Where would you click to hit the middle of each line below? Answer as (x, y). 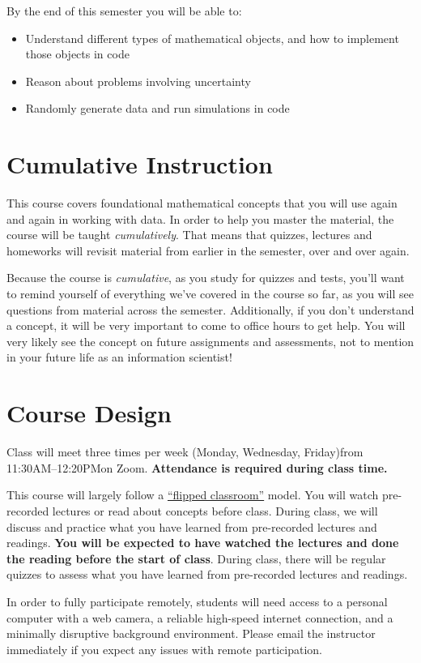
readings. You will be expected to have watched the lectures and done (203, 543)
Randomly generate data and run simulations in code (157, 108)
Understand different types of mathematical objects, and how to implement (212, 38)
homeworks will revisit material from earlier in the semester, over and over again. (208, 250)
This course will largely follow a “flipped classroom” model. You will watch (193, 495)
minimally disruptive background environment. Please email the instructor (191, 633)
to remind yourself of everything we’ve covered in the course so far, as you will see (210, 294)
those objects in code (77, 54)
